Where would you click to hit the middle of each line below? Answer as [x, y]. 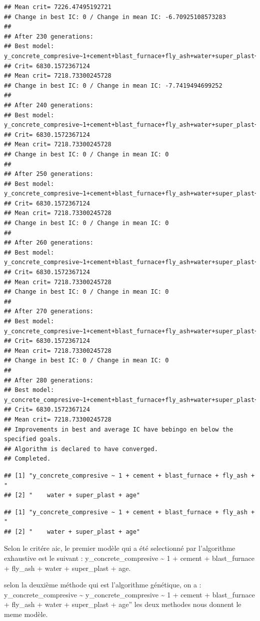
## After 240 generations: [49, 105]
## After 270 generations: [49, 312]
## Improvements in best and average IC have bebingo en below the [119, 429]
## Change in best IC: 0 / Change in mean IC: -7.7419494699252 [113, 85]
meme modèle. [26, 614]
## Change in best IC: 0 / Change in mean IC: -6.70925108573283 [115, 17]
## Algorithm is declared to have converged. [81, 449]
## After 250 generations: [49, 174]
